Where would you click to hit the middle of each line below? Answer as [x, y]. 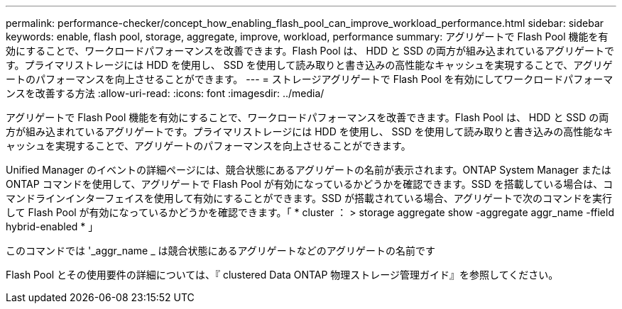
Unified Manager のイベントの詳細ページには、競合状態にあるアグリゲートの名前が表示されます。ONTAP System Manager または [309, 170]
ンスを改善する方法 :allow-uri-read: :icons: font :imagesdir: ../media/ [165, 93]
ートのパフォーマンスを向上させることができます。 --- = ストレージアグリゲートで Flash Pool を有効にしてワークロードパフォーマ [310, 79]
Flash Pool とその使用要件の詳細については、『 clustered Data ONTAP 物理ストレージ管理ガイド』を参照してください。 [282, 275]
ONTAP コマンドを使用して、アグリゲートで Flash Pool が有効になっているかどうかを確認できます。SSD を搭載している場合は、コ [310, 184]
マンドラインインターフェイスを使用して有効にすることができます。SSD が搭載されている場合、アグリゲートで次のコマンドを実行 [309, 198]
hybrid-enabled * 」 [52, 226]
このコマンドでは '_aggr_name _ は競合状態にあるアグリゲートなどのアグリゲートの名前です [221, 251]
